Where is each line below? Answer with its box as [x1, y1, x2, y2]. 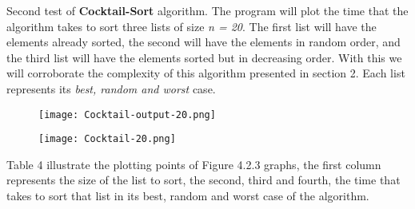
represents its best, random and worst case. [6, 80, 216, 97]
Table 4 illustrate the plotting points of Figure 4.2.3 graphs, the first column [6, 156, 381, 172]
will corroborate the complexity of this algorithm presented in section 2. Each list [6, 65, 405, 81]
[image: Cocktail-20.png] [38, 133, 176, 145]
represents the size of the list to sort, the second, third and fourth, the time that [6, 172, 401, 188]
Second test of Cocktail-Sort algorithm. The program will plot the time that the [6, 2, 409, 18]
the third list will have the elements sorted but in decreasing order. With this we [6, 49, 402, 65]
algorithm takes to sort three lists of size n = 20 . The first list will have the [6, 18, 377, 34]
